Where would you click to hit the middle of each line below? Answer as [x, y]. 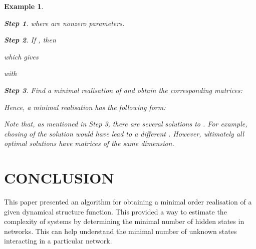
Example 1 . [24, 6]
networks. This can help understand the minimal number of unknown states [120, 231]
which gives [21, 56]
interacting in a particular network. [58, 241]
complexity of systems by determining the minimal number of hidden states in [124, 221]
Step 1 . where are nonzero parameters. [64, 23]
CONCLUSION [59, 178]
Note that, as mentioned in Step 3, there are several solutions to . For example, [126, 124]
